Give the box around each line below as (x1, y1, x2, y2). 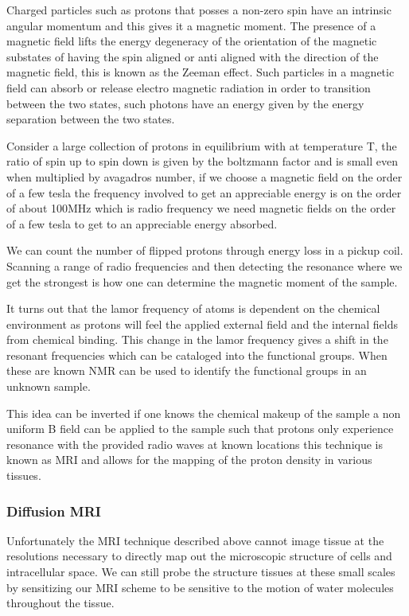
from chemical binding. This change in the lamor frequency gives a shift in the (6, 331, 388, 348)
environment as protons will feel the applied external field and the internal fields (6, 315, 398, 332)
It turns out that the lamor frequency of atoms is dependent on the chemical (6, 300, 380, 317)
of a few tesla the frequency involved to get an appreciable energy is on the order (6, 184, 402, 201)
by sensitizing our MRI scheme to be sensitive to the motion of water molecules (6, 579, 394, 595)
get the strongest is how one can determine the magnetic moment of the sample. (6, 273, 398, 290)
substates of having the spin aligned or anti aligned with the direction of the (6, 48, 379, 64)
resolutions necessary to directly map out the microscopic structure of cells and (6, 548, 392, 564)
